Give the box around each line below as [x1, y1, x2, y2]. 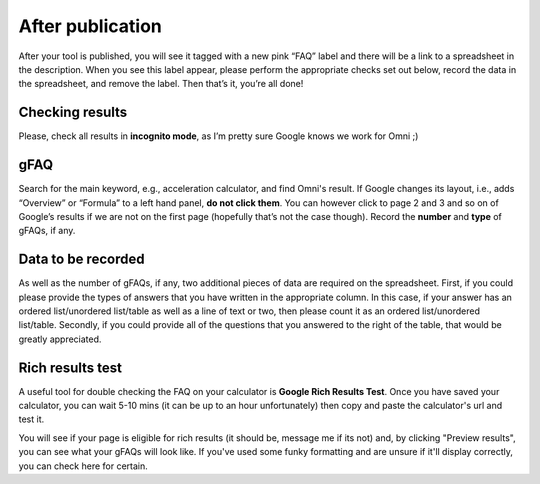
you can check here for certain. [18, 460, 149, 472]
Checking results [18, 104, 128, 121]
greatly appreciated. [18, 333, 102, 345]
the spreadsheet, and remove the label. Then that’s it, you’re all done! [18, 78, 304, 90]
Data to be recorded [18, 251, 145, 268]
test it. [18, 413, 45, 425]
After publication [18, 15, 162, 37]
